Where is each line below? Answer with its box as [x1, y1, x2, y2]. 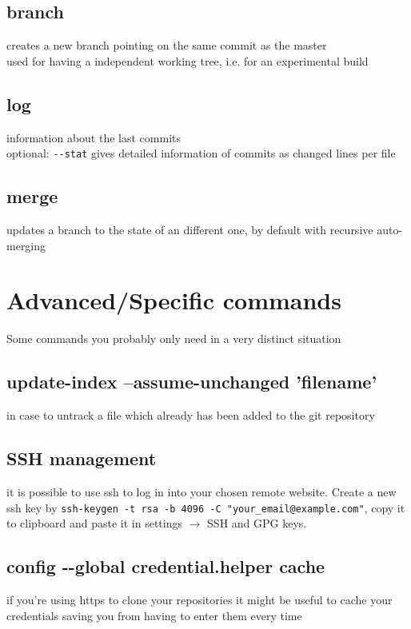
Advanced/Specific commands [6, 284, 341, 316]
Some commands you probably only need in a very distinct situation [6, 330, 341, 347]
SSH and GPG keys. [207, 515, 307, 531]
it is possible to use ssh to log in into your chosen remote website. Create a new [6, 483, 397, 500]
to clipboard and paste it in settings [6, 515, 183, 531]
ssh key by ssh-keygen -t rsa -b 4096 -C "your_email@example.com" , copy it [6, 499, 405, 516]
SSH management [6, 446, 157, 471]
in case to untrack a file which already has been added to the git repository [6, 407, 375, 424]
